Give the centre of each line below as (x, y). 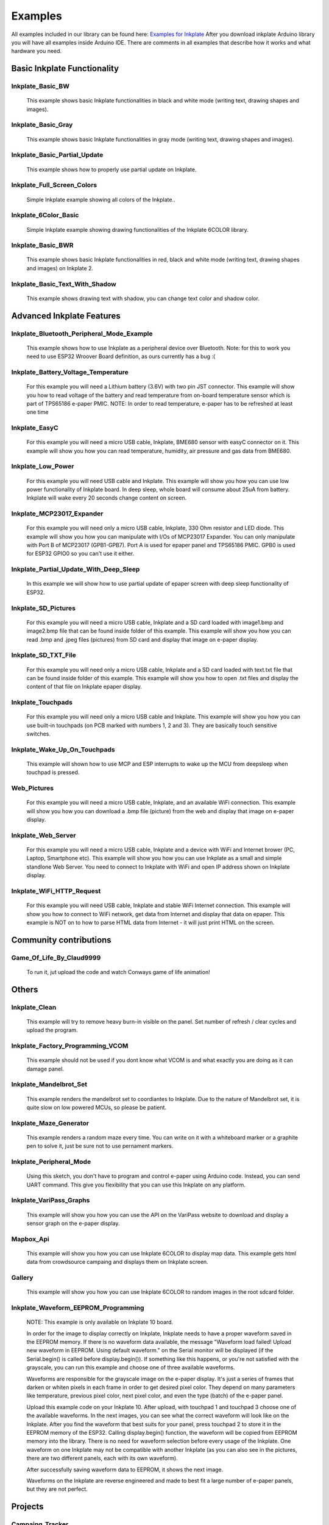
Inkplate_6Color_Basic (45, 215)
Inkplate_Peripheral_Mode (51, 1162)
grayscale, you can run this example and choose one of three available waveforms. (131, 1368)
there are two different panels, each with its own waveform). (102, 1459)
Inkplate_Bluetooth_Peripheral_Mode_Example (82, 334)
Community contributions (62, 940)
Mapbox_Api (30, 1239)
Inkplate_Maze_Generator (50, 1123)
